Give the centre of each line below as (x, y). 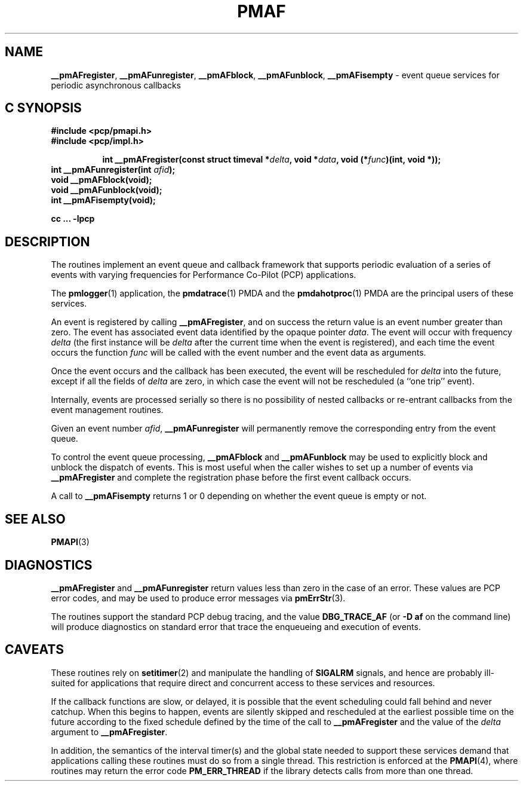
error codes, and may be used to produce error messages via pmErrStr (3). (198, 598)
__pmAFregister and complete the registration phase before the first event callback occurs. (231, 478)
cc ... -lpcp (73, 219)
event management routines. (107, 410)
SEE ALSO (35, 519)
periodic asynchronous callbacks (116, 85)
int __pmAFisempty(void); (103, 200)
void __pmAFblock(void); (101, 180)
